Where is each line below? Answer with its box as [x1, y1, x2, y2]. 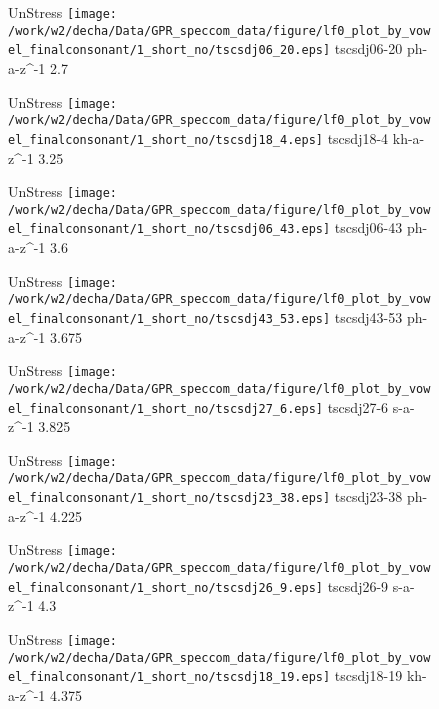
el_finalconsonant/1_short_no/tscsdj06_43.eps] [8, 222, 331, 237]
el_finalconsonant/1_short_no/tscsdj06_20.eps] [8, 43, 331, 58]
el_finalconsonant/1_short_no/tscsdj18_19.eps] [8, 670, 331, 685]
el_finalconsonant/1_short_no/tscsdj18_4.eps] [8, 132, 323, 147]
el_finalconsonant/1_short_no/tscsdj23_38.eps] [8, 491, 331, 506]
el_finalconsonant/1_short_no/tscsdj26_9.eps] [8, 580, 323, 595]
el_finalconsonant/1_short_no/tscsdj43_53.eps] [8, 312, 331, 326]
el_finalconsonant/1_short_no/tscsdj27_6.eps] [8, 401, 323, 416]
